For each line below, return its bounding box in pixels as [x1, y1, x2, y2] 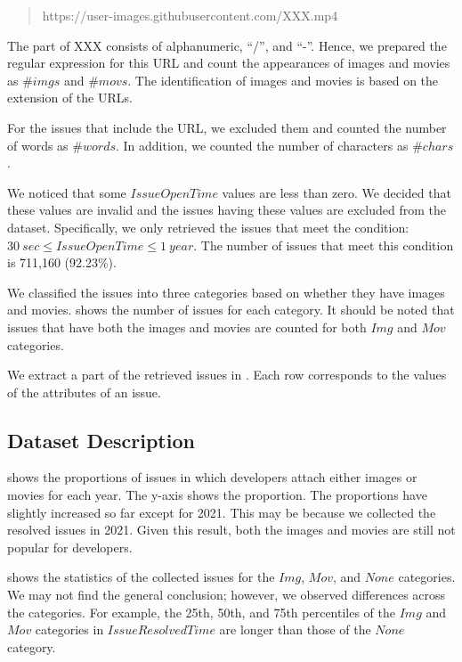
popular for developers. [7, 537, 133, 556]
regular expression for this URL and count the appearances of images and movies [7, 53, 450, 72]
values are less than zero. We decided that [222, 183, 451, 201]
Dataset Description [7, 426, 195, 454]
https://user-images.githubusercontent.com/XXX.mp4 [42, 6, 338, 24]
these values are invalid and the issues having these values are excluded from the [7, 200, 446, 219]
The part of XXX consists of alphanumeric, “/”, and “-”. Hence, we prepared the [7, 36, 447, 54]
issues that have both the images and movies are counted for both [7, 317, 367, 336]
